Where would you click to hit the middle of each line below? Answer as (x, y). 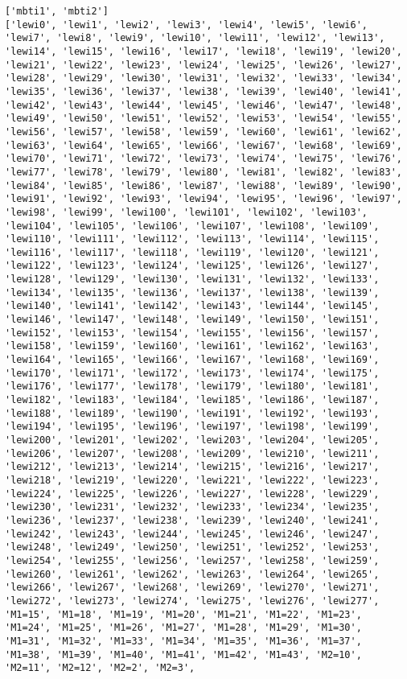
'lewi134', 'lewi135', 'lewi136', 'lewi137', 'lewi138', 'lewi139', (192, 292)
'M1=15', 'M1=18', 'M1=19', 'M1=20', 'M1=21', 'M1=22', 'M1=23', (183, 614)
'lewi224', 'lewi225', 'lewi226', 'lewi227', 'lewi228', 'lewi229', (192, 494)
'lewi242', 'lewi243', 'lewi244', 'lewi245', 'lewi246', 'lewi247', (192, 534)
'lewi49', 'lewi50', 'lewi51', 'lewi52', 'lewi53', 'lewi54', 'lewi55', (203, 119)
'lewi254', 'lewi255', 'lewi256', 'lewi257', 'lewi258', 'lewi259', (192, 560)
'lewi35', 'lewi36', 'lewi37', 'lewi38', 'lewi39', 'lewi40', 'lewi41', (203, 91)
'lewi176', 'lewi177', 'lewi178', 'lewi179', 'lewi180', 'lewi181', (192, 387)
